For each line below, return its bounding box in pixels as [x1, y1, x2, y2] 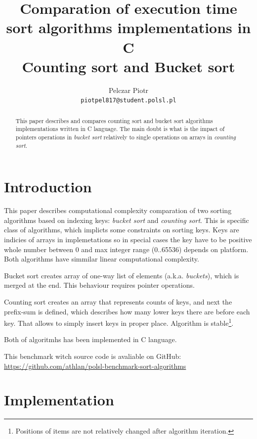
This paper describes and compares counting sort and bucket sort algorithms [15, 116, 213, 125]
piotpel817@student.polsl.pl [81, 97, 176, 104]
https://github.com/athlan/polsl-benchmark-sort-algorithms [4, 360, 186, 371]
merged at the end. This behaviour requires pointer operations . [4, 280, 195, 290]
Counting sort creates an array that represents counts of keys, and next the [4, 297, 232, 307]
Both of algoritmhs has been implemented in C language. [4, 334, 177, 345]
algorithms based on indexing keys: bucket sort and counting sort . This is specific [4, 215, 249, 225]
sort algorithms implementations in [6, 17, 251, 38]
